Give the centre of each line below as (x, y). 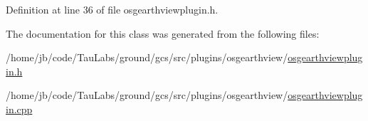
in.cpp (19, 109)
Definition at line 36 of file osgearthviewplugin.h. (112, 9)
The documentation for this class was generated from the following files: (163, 33)
